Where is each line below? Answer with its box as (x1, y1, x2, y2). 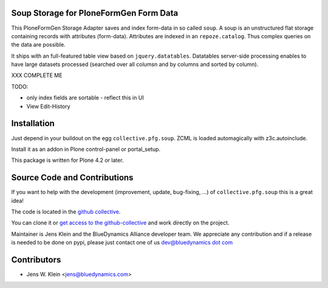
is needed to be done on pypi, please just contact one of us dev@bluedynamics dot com (11, 239, 233, 246)
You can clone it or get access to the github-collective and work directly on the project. (11, 219, 230, 227)
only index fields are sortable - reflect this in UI (26, 94, 144, 101)
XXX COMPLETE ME (11, 72, 63, 79)
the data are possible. (11, 41, 66, 49)
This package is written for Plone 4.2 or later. (11, 156, 124, 164)
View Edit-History (26, 102, 70, 110)
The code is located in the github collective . (11, 208, 121, 215)
